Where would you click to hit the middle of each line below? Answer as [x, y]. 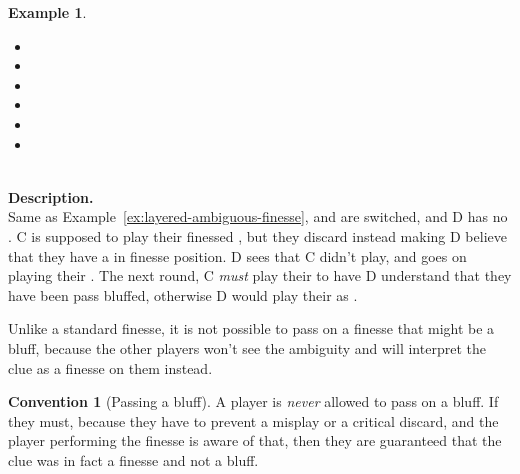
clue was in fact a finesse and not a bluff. [133, 459]
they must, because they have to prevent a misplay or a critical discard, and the [253, 420]
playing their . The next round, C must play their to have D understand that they [260, 275]
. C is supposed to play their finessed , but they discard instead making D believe [257, 235]
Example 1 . [47, 12]
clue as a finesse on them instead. [110, 367]
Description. [51, 196]
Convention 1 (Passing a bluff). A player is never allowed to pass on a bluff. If [253, 401]
